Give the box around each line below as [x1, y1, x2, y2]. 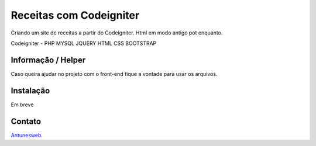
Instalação [11, 85, 50, 96]
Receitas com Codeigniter [11, 9, 140, 22]
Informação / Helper [11, 55, 86, 65]
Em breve [11, 101, 34, 108]
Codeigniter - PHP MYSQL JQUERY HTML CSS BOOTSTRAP [11, 40, 157, 47]
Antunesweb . [11, 131, 43, 138]
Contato [11, 116, 41, 126]
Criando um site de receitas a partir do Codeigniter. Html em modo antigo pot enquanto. [11, 29, 223, 36]
